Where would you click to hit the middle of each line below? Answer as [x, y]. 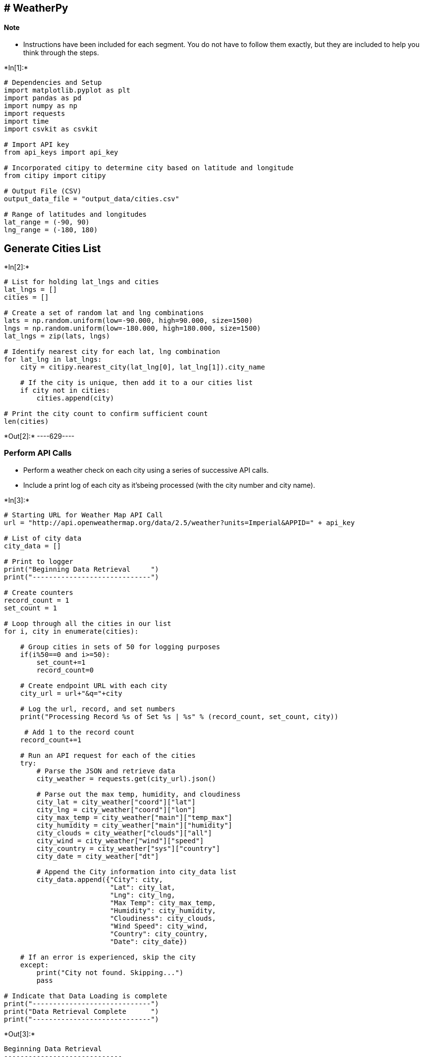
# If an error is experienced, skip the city [108, 957]
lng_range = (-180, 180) [51, 230]
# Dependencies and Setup [53, 83]
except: [34, 965]
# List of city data [43, 538]
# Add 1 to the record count [79, 732]
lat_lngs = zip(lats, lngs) [57, 336]
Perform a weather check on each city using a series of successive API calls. [146, 470]
